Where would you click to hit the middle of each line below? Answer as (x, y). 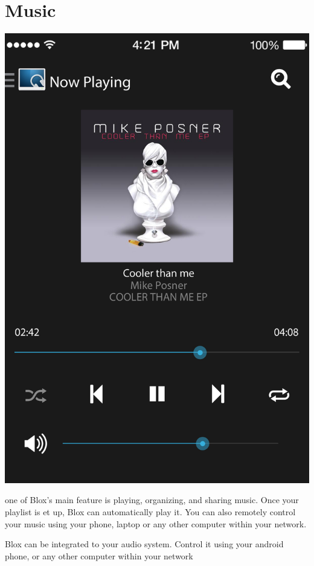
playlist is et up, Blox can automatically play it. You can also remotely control (150, 511)
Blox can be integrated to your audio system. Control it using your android (144, 544)
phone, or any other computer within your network (99, 555)
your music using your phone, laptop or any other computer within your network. (156, 523)
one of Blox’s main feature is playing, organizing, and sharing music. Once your (152, 500)
